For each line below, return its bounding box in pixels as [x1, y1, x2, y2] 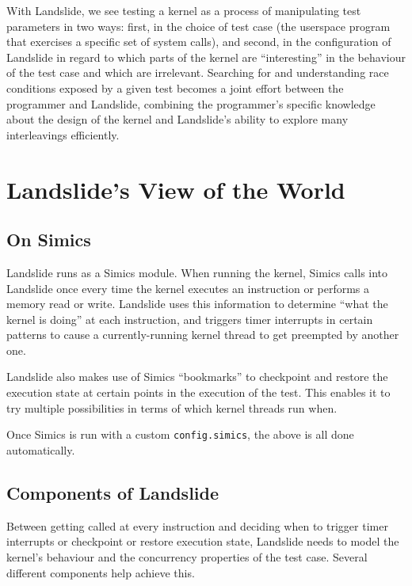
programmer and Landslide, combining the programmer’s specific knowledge [6, 95, 376, 112]
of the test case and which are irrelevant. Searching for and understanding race [6, 64, 389, 81]
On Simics [6, 227, 91, 252]
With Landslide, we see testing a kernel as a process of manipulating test [6, 2, 361, 18]
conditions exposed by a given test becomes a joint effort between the [6, 79, 344, 96]
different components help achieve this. [6, 564, 195, 580]
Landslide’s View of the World [6, 173, 345, 205]
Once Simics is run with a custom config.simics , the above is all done [6, 426, 354, 443]
